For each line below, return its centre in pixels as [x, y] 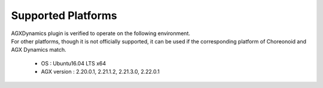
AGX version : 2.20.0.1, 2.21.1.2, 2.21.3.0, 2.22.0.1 [100, 72]
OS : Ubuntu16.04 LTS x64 [74, 63]
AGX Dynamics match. [39, 50]
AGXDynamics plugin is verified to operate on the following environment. [101, 33]
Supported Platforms [64, 15]
